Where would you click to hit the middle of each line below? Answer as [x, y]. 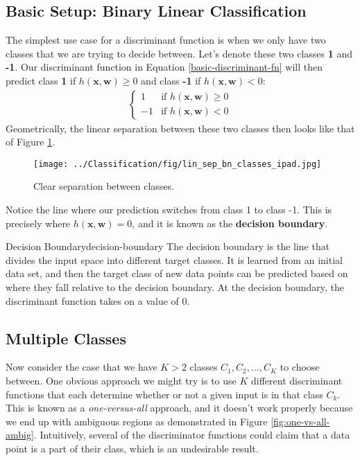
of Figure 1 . [31, 142]
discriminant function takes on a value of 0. [98, 300]
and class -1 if [171, 80]
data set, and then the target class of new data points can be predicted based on [177, 273]
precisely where [38, 223]
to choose [300, 367]
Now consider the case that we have [82, 367]
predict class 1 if [41, 80]
